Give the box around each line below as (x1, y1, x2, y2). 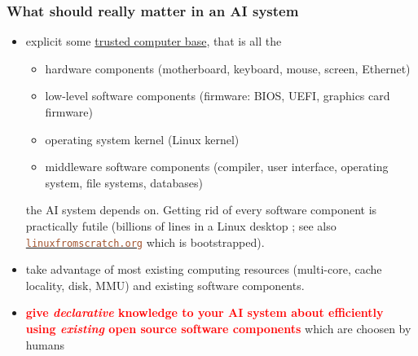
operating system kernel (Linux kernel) (45, 130, 240, 147)
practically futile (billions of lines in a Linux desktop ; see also (25, 217, 337, 234)
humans (25, 336, 64, 353)
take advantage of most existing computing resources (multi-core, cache (25, 261, 382, 278)
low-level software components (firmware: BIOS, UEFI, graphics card (45, 87, 390, 104)
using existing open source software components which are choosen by (25, 320, 411, 336)
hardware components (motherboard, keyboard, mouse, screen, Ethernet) (45, 59, 411, 77)
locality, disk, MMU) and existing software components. (25, 276, 305, 293)
